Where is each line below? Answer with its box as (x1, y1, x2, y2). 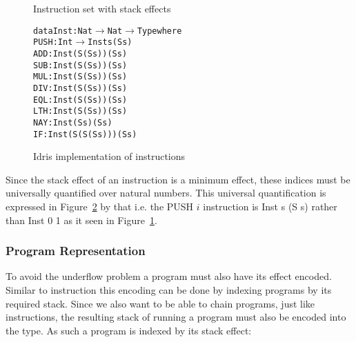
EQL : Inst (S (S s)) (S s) (33, 94, 128, 105)
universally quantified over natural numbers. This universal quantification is (6, 185, 326, 200)
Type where (137, 26, 182, 36)
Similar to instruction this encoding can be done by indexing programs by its (6, 282, 332, 296)
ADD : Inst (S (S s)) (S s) (33, 48, 128, 59)
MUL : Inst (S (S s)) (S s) (33, 72, 128, 82)
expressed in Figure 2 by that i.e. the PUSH (6, 199, 194, 213)
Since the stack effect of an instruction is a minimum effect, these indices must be (6, 172, 350, 186)
